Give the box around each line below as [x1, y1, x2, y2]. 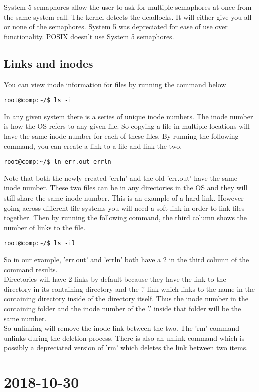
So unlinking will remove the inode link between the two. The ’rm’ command [4, 323, 240, 333]
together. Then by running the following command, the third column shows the [4, 212, 247, 223]
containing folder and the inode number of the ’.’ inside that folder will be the [4, 303, 241, 314]
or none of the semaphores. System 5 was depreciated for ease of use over [4, 21, 228, 32]
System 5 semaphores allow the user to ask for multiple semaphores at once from [4, 2, 252, 12]
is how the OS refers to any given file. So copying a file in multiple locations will [4, 121, 250, 131]
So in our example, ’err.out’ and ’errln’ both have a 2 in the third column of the [4, 254, 249, 265]
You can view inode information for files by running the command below [4, 79, 226, 89]
